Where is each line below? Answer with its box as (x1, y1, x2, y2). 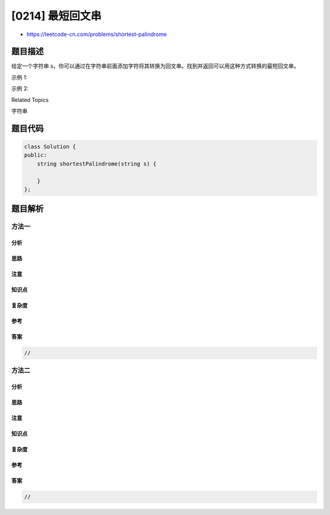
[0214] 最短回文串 (11, 9, 102, 23)
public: (24, 152, 47, 159)
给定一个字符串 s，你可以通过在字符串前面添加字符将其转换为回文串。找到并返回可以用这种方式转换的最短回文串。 (11, 62, 299, 70)
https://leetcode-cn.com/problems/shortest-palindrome (26, 31, 167, 38)
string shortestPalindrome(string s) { (37, 160, 157, 167)
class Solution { (24, 144, 76, 150)
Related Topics (11, 96, 49, 103)
